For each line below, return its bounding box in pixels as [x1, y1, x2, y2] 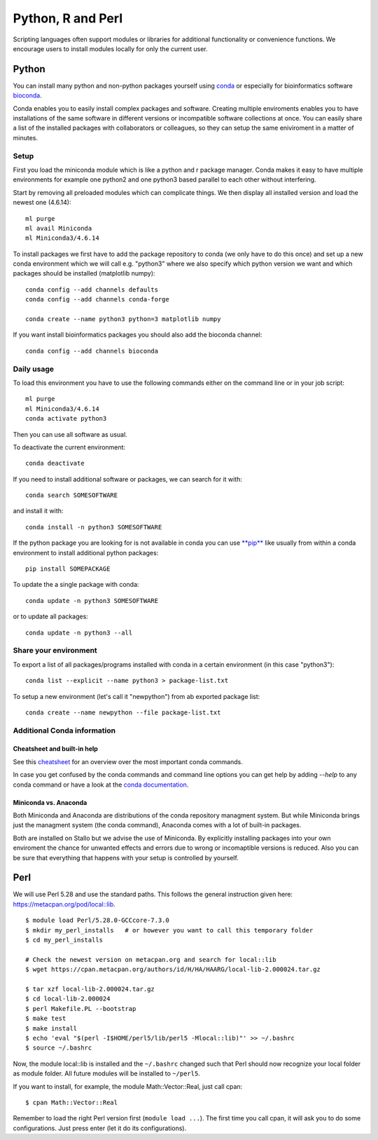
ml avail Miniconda [25, 224, 92, 232]
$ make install [25, 1024, 78, 1032]
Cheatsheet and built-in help [13, 745, 98, 753]
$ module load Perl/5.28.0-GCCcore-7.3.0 [25, 916, 169, 925]
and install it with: [13, 507, 64, 515]
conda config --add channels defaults [25, 285, 159, 294]
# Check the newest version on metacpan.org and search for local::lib [25, 956, 276, 963]
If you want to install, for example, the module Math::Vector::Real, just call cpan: [13, 1082, 243, 1090]
